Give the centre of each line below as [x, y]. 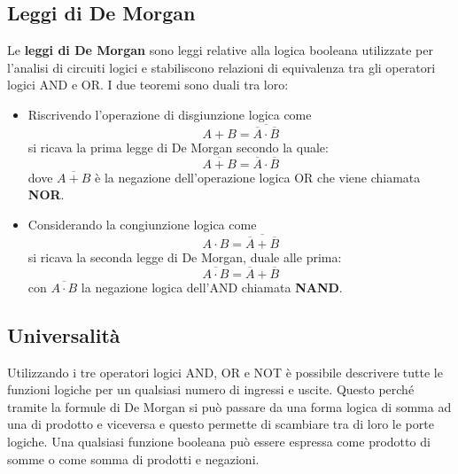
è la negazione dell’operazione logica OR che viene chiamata [258, 177]
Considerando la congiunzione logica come [142, 225]
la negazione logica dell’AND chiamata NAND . [212, 287]
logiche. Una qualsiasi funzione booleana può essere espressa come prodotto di [219, 442]
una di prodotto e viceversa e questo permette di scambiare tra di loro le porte [221, 424]
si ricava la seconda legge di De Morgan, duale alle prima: [185, 257]
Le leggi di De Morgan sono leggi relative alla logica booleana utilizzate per [220, 50]
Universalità [64, 334]
